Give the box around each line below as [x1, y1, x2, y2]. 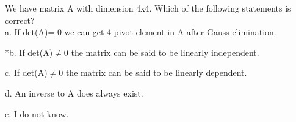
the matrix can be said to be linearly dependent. [65, 66, 247, 79]
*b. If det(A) [5, 46, 53, 58]
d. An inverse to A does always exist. [5, 86, 143, 99]
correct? [5, 13, 35, 26]
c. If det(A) [5, 66, 48, 79]
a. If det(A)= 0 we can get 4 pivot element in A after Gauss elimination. [5, 25, 276, 38]
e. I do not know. [5, 107, 69, 120]
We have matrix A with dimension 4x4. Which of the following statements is [5, 2, 291, 14]
